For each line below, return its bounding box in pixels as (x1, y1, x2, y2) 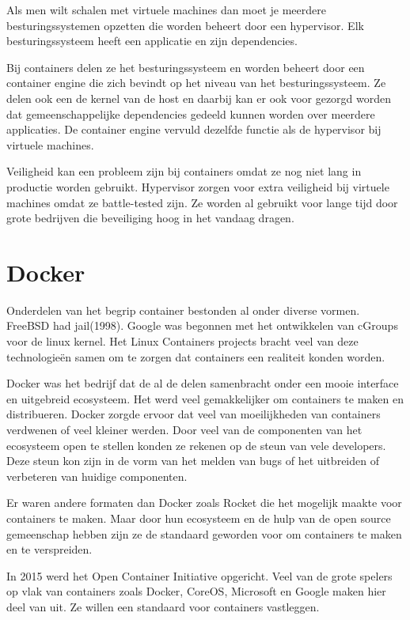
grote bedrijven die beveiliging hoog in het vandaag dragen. (6, 210, 294, 226)
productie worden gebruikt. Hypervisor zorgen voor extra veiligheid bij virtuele (6, 178, 389, 195)
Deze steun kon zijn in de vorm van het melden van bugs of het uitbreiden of (6, 452, 379, 469)
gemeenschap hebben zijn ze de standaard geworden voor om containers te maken (6, 525, 402, 542)
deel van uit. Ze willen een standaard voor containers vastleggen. (6, 598, 320, 614)
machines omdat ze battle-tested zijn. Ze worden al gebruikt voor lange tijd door (6, 194, 398, 210)
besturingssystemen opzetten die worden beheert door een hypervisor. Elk (6, 17, 364, 33)
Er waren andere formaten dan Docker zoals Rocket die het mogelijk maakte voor (6, 494, 402, 511)
